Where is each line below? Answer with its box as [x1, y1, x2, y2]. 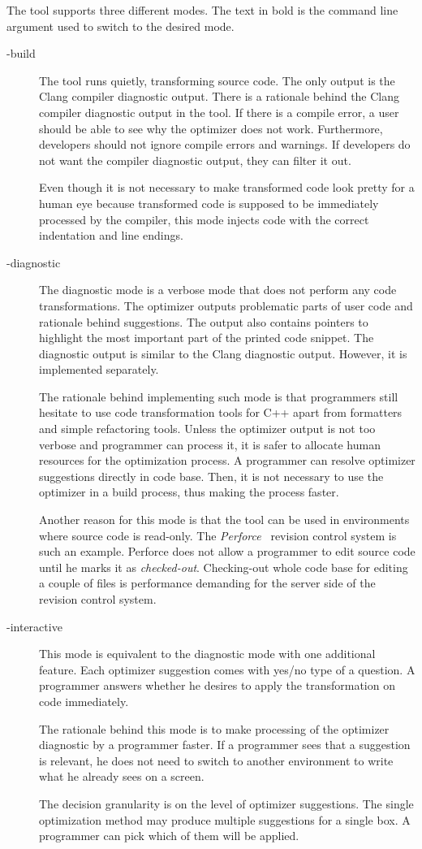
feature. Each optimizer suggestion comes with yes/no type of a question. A [39, 661, 416, 678]
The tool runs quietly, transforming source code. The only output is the [39, 71, 395, 89]
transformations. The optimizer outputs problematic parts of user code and [39, 297, 413, 314]
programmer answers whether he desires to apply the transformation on [39, 677, 395, 694]
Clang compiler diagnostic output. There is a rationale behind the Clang [39, 88, 400, 105]
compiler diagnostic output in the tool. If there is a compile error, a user [39, 103, 399, 120]
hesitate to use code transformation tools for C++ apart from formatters [39, 404, 403, 421]
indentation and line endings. [39, 227, 183, 244]
